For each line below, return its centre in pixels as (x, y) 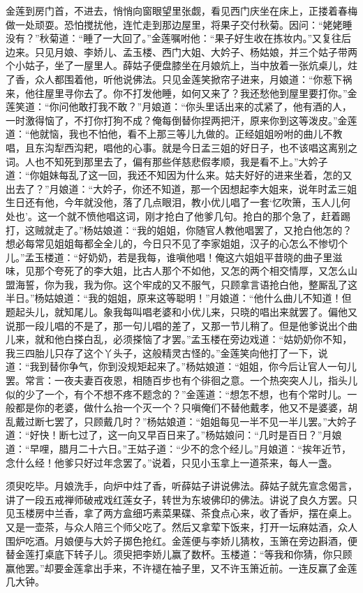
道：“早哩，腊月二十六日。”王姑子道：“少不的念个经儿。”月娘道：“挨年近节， (179, 448)
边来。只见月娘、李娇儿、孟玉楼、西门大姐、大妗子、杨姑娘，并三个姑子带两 (181, 51)
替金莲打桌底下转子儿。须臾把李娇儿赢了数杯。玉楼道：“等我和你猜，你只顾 (179, 554)
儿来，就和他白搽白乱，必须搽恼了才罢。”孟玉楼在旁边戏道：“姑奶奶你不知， (179, 339)
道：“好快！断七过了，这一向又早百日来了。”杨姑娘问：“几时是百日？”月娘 (174, 435)
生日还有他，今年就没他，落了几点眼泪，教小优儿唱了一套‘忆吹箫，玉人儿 (173, 202)
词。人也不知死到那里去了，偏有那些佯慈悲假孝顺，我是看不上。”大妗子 (167, 161)
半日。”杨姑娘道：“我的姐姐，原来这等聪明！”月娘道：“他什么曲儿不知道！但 (179, 298)
